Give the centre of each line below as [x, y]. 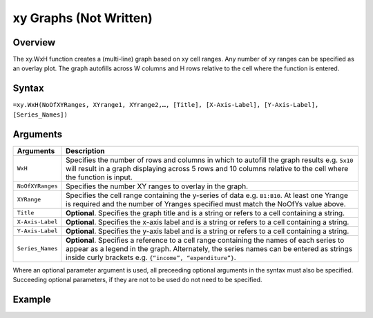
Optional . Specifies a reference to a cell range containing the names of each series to [205, 240]
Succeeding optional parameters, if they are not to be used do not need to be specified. [137, 280]
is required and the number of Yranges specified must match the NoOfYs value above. [206, 203]
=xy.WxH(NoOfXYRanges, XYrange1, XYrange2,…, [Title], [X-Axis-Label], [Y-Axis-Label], [166, 105]
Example [32, 299]
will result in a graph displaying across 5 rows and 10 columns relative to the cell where [207, 168]
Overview [34, 42]
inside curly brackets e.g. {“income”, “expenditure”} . [151, 257]
